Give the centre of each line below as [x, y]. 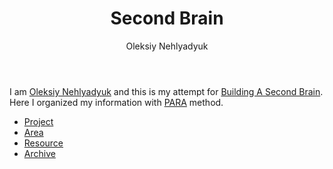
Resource [43, 143]
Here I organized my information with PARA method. [116, 102]
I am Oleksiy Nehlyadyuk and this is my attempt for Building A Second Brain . [166, 91]
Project [38, 121]
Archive [39, 153]
